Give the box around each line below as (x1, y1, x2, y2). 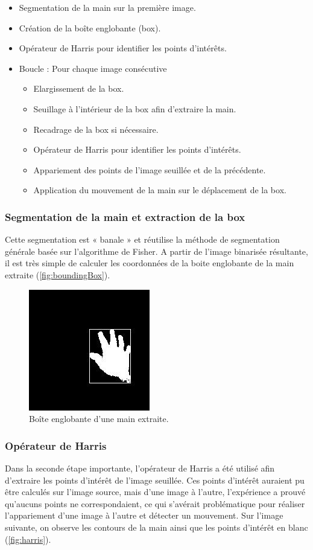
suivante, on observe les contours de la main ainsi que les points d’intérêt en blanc (5, 520, 308, 533)
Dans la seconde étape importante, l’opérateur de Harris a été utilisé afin (5, 461, 275, 474)
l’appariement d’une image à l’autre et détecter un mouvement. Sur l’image (5, 509, 283, 522)
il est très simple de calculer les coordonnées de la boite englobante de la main (5, 257, 294, 269)
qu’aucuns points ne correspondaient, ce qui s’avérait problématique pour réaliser (5, 497, 305, 510)
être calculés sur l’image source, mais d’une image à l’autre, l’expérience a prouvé (5, 485, 306, 498)
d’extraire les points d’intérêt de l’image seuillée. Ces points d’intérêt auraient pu (5, 473, 305, 486)
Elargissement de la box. (33, 82, 124, 95)
